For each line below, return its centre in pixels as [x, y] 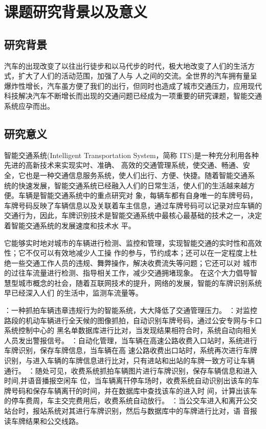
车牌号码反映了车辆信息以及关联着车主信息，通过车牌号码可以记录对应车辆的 [133, 205]
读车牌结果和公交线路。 [43, 421]
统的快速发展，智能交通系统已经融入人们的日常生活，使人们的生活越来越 [126, 185]
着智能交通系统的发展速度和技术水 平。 [70, 225]
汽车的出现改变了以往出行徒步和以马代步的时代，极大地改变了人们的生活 [126, 65]
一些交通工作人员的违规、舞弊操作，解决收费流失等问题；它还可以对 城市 [134, 262]
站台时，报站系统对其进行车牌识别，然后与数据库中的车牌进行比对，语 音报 [131, 411]
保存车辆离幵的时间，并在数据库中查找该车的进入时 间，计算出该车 [145, 390]
